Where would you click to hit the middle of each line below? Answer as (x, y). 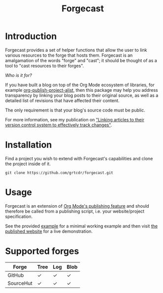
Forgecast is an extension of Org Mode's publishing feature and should (77, 206)
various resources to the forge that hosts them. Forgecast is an (69, 55)
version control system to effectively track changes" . (59, 125)
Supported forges (42, 251)
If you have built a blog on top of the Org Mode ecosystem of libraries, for (80, 85)
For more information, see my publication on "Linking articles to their (75, 119)
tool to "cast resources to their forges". (45, 66)
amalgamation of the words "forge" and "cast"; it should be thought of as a (81, 60)
